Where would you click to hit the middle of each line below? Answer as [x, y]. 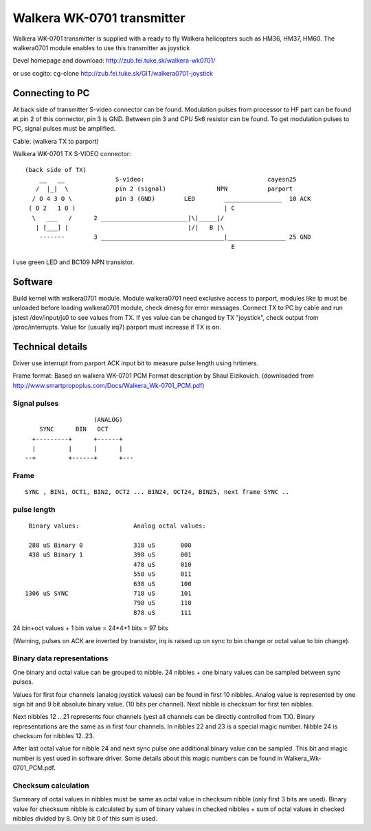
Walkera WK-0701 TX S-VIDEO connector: [72, 154]
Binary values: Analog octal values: [117, 526]
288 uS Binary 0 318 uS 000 [110, 546]
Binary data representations [60, 658]
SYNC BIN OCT [74, 429]
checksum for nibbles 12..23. [54, 736]
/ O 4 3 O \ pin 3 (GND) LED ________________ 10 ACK [171, 198]
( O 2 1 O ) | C [132, 208]
